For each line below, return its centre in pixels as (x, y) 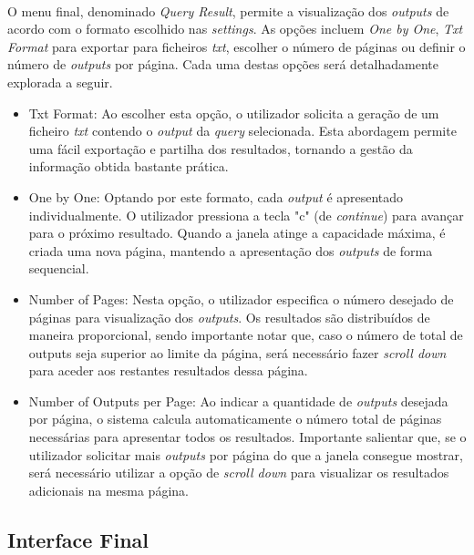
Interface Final (78, 539)
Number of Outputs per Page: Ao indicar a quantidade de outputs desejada (238, 401)
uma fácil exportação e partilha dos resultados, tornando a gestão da (221, 148)
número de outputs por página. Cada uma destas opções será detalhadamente (223, 64)
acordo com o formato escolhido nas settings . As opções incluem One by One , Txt (235, 29)
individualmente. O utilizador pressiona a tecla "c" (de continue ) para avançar (246, 215)
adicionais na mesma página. (108, 490)
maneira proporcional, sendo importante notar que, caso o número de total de (246, 335)
